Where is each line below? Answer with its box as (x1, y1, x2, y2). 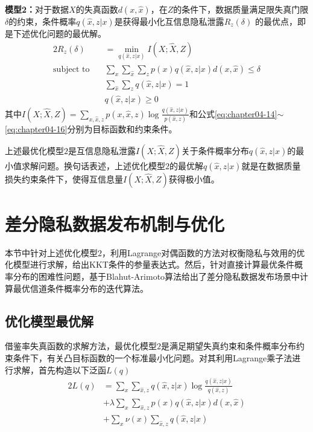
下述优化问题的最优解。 (13, 27, 106, 39)
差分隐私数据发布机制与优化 (5, 211, 225, 236)
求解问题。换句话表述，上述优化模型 (21, 159, 165, 172)
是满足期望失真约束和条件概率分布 (161, 340, 296, 352)
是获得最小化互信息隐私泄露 (114, 15, 224, 27)
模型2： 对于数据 (5, 3, 69, 15)
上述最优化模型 (5, 144, 64, 156)
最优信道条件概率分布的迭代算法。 (13, 282, 148, 294)
